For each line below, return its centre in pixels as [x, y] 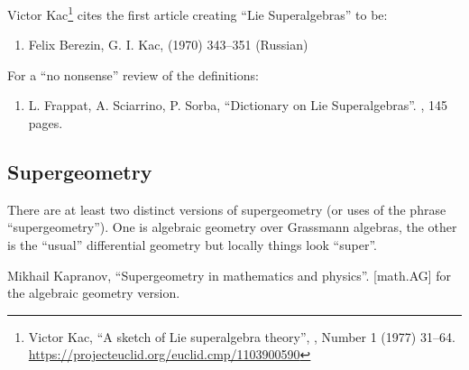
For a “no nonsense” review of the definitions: [133, 74]
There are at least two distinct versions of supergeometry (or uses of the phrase [227, 209]
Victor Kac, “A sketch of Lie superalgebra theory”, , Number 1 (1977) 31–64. [242, 336]
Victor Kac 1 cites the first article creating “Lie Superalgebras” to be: [198, 13]
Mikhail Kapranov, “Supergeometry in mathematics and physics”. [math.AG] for [230, 275]
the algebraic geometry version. [94, 293]
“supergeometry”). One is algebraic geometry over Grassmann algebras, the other [232, 227]
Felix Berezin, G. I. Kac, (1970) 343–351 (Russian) [168, 45]
